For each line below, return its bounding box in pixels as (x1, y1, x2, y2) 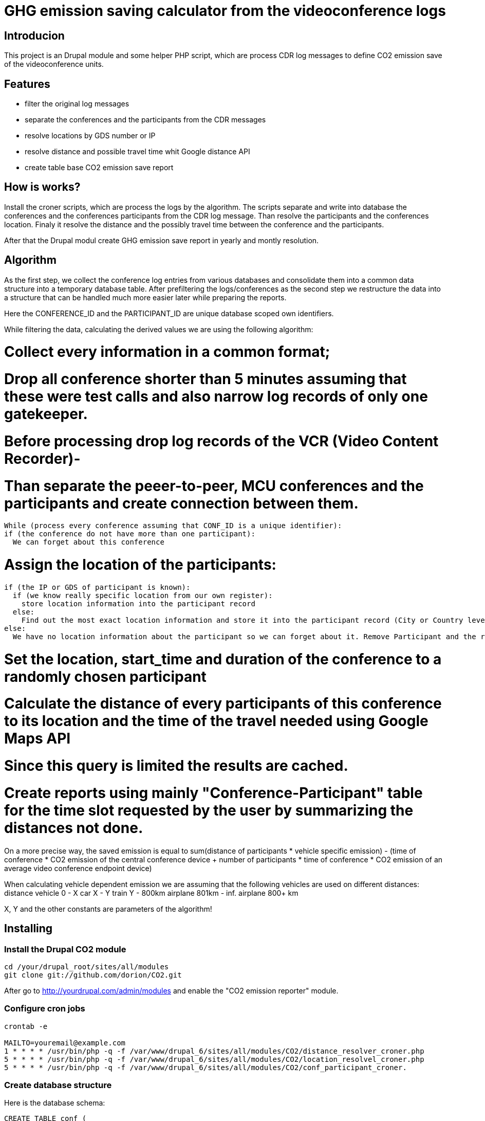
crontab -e (4, 1022, 48, 1030)
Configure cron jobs (4, 1003, 85, 1014)
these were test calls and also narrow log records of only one (4, 388, 428, 406)
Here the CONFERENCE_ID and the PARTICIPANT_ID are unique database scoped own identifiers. (4, 309, 334, 318)
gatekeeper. (4, 405, 88, 423)
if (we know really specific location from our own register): (12, 591, 273, 600)
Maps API (4, 730, 71, 748)
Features (4, 77, 50, 91)
